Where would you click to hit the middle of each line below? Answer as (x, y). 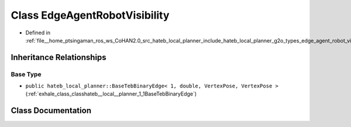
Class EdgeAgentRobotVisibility (90, 15)
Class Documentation (51, 111)
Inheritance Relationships (58, 57)
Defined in (38, 33)
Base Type (26, 74)
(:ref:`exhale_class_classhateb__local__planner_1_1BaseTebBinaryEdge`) (111, 94)
